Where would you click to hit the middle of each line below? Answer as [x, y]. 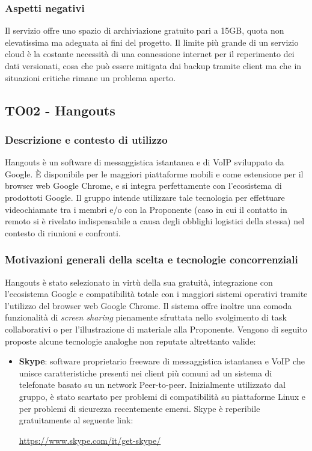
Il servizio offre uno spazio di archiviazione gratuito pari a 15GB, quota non [145, 30]
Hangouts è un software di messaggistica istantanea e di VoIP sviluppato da [145, 162]
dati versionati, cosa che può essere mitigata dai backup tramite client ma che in [153, 66]
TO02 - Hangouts [60, 110]
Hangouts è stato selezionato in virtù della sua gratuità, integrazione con [139, 282]
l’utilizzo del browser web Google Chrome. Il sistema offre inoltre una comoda [148, 305]
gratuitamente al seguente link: [76, 420]
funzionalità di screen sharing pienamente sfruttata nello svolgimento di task [146, 317]
